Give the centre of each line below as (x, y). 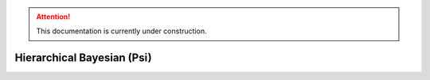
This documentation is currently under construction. (121, 31)
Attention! (53, 17)
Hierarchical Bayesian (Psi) (83, 58)
